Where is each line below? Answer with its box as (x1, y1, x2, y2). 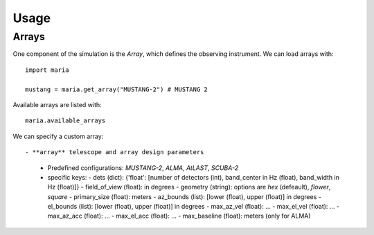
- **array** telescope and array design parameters (25, 149, 204, 156)
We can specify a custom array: (12, 132, 104, 140)
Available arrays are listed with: (12, 100, 102, 109)
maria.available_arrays (25, 117, 106, 124)
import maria (25, 66, 69, 74)
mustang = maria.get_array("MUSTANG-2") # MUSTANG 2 (25, 85, 208, 93)
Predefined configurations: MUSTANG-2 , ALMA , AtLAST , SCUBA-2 (47, 163, 239, 172)
